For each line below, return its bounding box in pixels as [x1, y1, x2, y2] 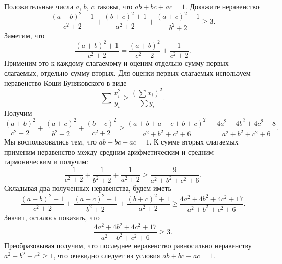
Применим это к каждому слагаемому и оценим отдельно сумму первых [4, 57, 229, 68]
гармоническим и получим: [4, 156, 88, 167]
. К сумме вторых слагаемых [149, 136, 239, 147]
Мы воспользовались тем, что [4, 136, 97, 147]
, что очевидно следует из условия [53, 250, 160, 261]
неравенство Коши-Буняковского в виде [4, 77, 127, 88]
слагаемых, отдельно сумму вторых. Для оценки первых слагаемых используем [4, 67, 251, 78]
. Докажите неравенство [185, 1, 260, 11]
